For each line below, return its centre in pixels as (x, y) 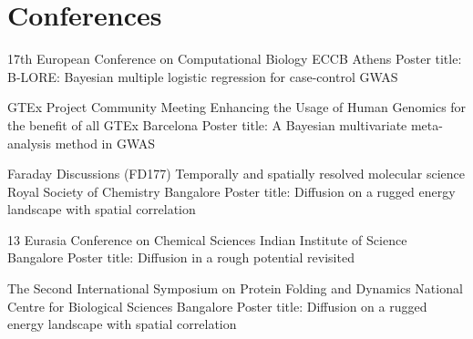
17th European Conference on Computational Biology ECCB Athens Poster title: (235, 59)
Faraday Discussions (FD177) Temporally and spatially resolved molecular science (236, 174)
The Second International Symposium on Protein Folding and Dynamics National (235, 288)
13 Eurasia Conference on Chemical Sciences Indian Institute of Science (207, 239)
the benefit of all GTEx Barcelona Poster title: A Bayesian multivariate (207, 124)
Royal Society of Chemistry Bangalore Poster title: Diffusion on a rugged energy (231, 191)
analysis (29, 143)
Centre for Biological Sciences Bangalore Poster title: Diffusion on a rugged (217, 306)
